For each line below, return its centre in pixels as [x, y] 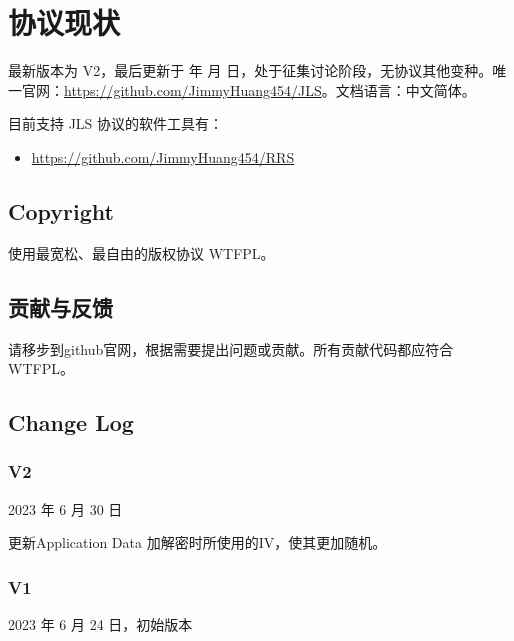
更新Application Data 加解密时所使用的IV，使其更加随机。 [197, 542]
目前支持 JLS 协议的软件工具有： [116, 123]
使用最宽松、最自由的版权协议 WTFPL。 [141, 252]
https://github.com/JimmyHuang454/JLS [193, 89]
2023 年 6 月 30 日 [65, 508]
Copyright [61, 210]
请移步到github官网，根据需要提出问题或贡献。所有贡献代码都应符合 [231, 348]
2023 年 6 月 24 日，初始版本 [100, 624]
